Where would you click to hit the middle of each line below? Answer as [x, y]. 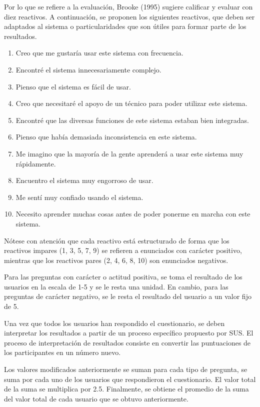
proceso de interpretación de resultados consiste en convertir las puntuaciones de [127, 342]
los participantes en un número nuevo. [62, 352]
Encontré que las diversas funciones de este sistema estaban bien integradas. [132, 120]
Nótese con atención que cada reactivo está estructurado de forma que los [117, 240]
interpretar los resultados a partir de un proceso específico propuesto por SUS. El [129, 333]
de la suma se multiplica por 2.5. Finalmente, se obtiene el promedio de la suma [126, 389]
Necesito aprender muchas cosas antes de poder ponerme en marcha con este [133, 214]
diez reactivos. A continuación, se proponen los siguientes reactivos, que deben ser [129, 16]
